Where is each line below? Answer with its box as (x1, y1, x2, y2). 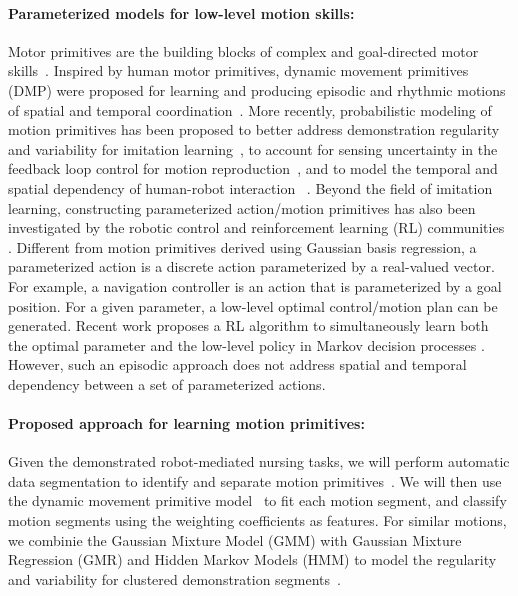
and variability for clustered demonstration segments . (8, 568, 341, 589)
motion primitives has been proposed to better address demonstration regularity (8, 119, 500, 140)
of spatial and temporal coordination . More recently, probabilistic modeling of (8, 99, 492, 120)
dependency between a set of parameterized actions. (8, 373, 326, 394)
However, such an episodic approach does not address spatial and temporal (8, 354, 467, 375)
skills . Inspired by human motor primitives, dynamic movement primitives (8, 60, 469, 81)
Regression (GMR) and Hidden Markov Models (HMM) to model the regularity (8, 549, 497, 570)
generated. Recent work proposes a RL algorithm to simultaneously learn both (8, 315, 489, 336)
